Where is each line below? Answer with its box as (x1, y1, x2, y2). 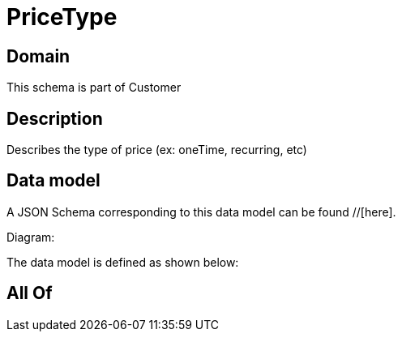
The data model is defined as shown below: (6, 255, 239, 269)
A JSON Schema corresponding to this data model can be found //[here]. (6, 204, 396, 219)
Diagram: (6, 229, 55, 244)
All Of (6, 283, 53, 304)
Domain (6, 45, 71, 66)
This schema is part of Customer (6, 80, 182, 95)
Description (6, 108, 103, 129)
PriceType (6, 3, 118, 31)
